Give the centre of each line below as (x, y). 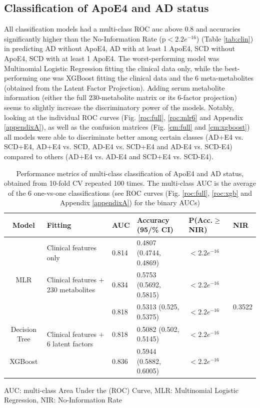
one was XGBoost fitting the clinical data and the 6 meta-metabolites (147, 78)
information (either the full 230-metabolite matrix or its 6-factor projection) (120, 97)
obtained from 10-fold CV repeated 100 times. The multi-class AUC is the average (130, 183)
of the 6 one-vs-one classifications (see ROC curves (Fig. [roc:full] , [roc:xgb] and (130, 192)
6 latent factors (70, 344)
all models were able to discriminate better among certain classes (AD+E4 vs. (124, 136)
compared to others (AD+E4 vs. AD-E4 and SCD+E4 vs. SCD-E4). (109, 156)
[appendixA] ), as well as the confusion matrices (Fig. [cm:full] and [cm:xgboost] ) (127, 127)
